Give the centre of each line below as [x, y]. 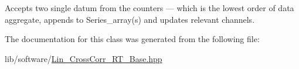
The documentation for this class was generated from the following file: [132, 39]
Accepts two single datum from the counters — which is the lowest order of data [149, 8]
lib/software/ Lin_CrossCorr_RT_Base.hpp [84, 58]
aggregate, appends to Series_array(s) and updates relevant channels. [130, 19]
